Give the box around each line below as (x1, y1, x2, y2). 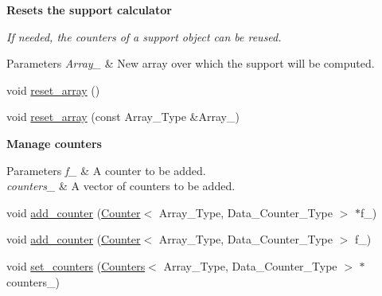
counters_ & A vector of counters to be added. (6, 177, 236, 194)
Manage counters (6, 134, 102, 151)
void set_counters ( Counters (6, 257, 146, 274)
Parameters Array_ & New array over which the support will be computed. (6, 55, 375, 72)
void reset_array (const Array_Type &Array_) (6, 108, 240, 125)
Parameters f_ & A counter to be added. (6, 162, 206, 178)
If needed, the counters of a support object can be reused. (6, 28, 282, 45)
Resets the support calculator (6, 2, 172, 18)
